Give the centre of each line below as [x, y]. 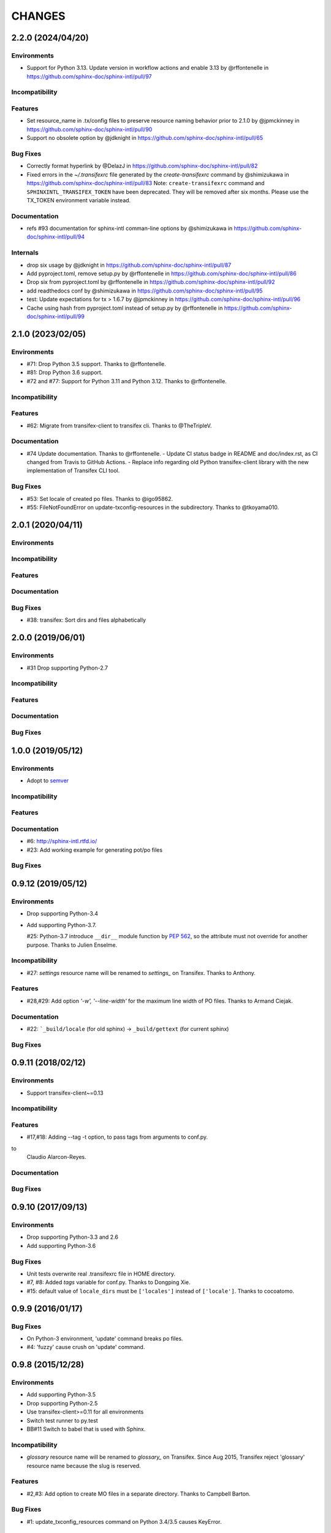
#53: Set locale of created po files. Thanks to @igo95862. [100, 499]
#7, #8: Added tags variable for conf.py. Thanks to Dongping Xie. [108, 1282]
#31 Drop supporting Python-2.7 [67, 668]
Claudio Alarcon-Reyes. [56, 1157]
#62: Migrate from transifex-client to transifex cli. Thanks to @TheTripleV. [119, 426]
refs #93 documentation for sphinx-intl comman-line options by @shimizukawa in [130, 228]
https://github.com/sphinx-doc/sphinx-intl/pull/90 [89, 129]
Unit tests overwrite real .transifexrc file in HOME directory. [101, 1274]
